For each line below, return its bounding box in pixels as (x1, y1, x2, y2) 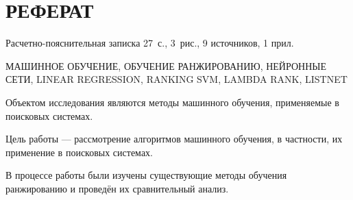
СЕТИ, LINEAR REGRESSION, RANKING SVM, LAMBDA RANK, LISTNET (5, 72, 348, 86)
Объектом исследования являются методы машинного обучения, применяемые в (5, 95, 339, 109)
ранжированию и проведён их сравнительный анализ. (5, 181, 229, 195)
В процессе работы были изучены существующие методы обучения (5, 168, 287, 182)
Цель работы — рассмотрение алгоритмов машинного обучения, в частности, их (5, 132, 343, 146)
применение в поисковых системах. (5, 145, 153, 159)
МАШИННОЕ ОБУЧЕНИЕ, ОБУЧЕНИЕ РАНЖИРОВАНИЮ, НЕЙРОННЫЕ (5, 58, 327, 73)
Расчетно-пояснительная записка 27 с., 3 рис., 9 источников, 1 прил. (5, 36, 294, 50)
